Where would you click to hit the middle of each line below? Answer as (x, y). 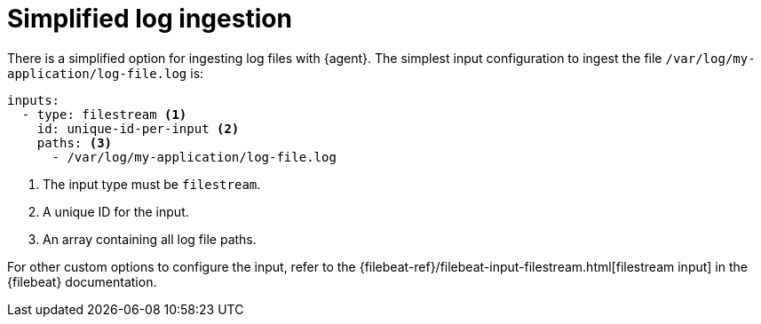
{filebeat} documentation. (82, 281)
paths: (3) (75, 142)
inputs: (34, 100)
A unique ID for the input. (116, 211)
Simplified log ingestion (150, 19)
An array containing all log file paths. (150, 239)
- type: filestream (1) (104, 114)
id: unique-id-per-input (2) (138, 128)
